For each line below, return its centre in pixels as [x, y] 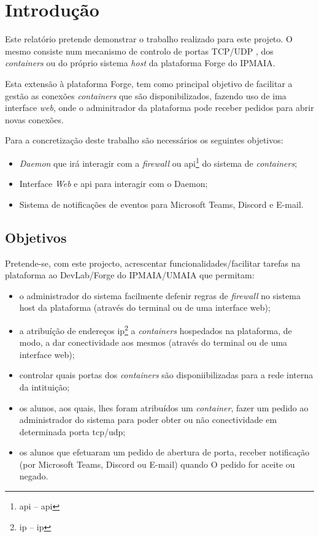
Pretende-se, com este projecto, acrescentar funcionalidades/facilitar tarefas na [153, 263]
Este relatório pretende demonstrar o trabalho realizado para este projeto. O [149, 39]
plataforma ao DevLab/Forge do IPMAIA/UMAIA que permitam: [130, 275]
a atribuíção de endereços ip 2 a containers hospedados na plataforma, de [156, 329]
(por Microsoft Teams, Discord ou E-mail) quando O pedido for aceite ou [157, 464]
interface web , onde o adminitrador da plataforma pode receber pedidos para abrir [159, 108]
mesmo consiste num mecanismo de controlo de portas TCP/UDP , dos [139, 51]
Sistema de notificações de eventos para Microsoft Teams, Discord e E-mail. [161, 204]
